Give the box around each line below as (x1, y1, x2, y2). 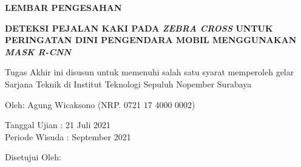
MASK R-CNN (5, 45, 72, 58)
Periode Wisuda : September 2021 (5, 130, 131, 143)
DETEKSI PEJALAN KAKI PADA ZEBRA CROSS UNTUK (5, 21, 273, 34)
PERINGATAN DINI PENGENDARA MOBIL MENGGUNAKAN (5, 33, 297, 46)
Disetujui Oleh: (5, 151, 61, 163)
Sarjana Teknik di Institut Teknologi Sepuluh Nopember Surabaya (5, 77, 252, 90)
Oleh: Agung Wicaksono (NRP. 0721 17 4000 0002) (5, 98, 195, 111)
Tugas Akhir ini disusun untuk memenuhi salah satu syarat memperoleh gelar (5, 66, 294, 78)
